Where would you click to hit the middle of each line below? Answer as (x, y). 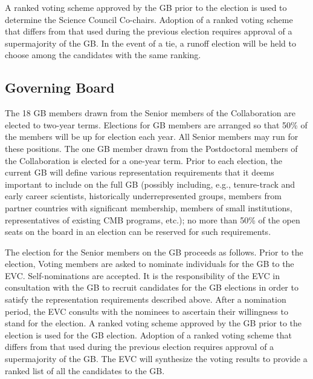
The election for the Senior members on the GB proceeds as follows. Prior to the (154, 252)
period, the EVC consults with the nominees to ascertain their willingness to (147, 311)
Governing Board (60, 87)
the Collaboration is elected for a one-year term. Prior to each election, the (144, 160)
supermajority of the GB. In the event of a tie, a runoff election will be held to (150, 43)
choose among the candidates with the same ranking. (103, 55)
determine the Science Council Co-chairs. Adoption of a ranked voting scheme (149, 19)
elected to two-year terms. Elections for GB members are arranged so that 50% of (156, 124)
